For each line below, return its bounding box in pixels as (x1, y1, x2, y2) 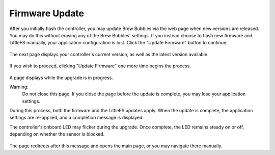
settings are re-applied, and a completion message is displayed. (9, 115, 144, 121)
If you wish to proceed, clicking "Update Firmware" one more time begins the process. (9, 63, 191, 69)
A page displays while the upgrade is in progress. (9, 74, 113, 81)
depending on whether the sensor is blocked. (9, 131, 105, 137)
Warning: (9, 84, 29, 90)
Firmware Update (9, 8, 84, 19)
